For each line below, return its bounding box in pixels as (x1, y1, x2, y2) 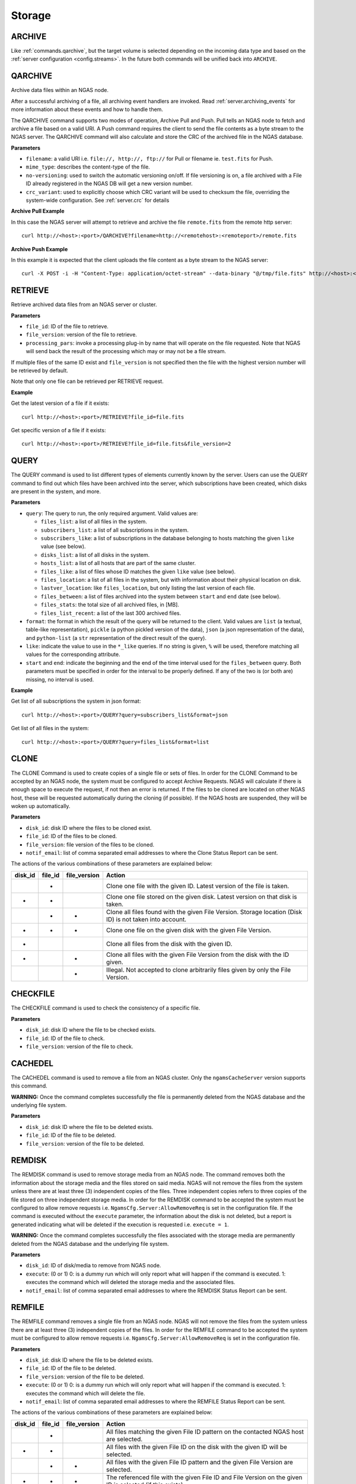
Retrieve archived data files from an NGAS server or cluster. (11, 301, 157, 308)
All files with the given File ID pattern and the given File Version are (106, 1458, 293, 1466)
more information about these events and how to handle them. (11, 106, 163, 113)
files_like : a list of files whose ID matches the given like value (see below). (40, 567, 236, 575)
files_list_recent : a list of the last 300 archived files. (40, 609, 182, 617)
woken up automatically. (11, 803, 71, 810)
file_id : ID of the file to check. (26, 1035, 105, 1042)
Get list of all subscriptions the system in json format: (11, 697, 141, 705)
